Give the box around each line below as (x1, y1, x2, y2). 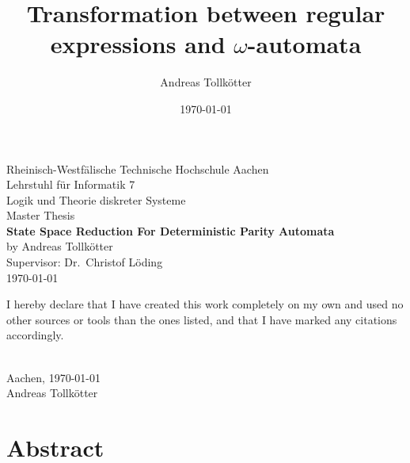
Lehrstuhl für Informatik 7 (6, 176, 135, 193)
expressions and (50, 28, 226, 60)
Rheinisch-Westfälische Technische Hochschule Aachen (6, 160, 269, 177)
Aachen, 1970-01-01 (6, 369, 101, 385)
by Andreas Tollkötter (6, 238, 113, 254)
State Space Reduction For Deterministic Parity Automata (6, 222, 335, 239)
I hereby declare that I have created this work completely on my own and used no (6, 296, 404, 312)
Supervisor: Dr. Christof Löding (6, 254, 163, 270)
